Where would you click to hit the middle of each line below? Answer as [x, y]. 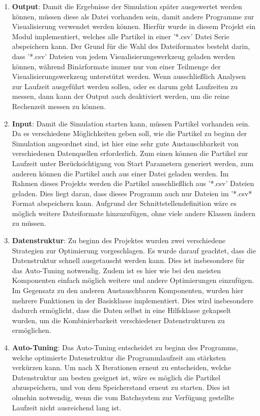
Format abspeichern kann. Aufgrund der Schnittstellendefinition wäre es [124, 203]
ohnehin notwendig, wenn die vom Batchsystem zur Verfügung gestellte [123, 397]
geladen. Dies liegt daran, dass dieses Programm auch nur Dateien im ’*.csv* [132, 193]
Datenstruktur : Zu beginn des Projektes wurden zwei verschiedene [119, 240]
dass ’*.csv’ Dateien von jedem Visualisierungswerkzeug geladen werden [124, 56]
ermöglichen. [32, 330]
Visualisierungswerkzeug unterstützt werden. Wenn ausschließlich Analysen [129, 76]
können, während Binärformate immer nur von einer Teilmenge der [116, 66]
